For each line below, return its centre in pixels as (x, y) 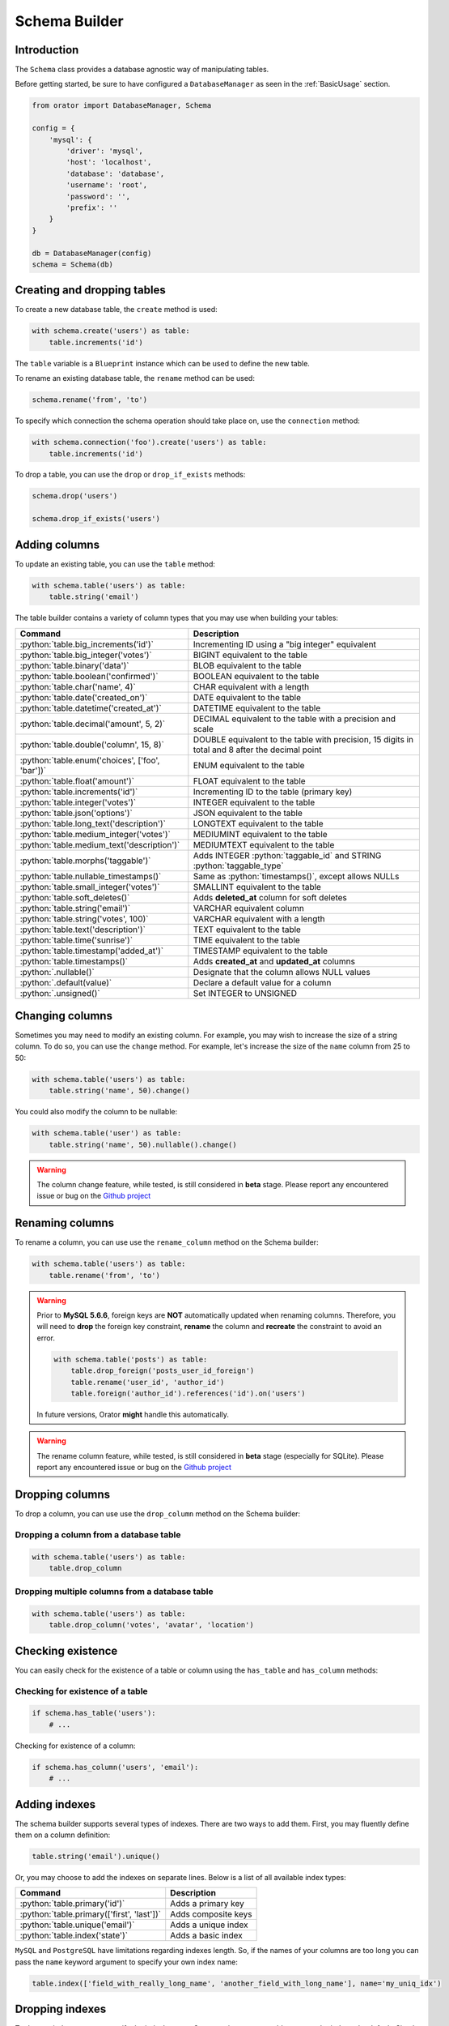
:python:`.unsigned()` (60, 993)
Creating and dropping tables (90, 291)
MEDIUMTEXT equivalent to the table (264, 844)
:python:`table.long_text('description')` (93, 823)
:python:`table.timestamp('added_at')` (92, 951)
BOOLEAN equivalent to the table (256, 676)
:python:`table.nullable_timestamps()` (91, 876)
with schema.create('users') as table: (111, 331)
